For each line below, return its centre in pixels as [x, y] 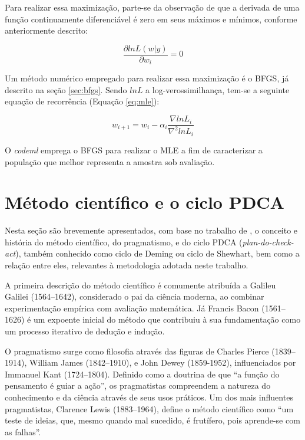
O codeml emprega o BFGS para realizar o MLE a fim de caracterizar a [134, 150]
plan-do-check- [268, 242]
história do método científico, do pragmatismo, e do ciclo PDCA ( [124, 242]
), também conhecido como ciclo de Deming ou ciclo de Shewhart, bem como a [158, 253]
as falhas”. [23, 431]
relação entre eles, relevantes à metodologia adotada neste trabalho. [127, 265]
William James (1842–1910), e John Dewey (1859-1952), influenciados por [163, 362]
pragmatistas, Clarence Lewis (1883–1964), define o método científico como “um [149, 408]
